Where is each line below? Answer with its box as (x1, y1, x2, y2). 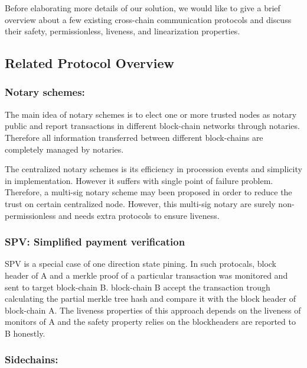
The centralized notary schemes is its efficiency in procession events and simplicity (5, 163, 302, 175)
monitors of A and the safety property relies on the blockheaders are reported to (5, 315, 296, 328)
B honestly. (5, 327, 45, 339)
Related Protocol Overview (5, 54, 174, 72)
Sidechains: (5, 352, 58, 367)
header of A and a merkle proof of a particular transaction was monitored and (5, 269, 288, 281)
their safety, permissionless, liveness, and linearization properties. (5, 25, 240, 37)
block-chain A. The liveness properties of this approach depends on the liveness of (5, 304, 301, 316)
